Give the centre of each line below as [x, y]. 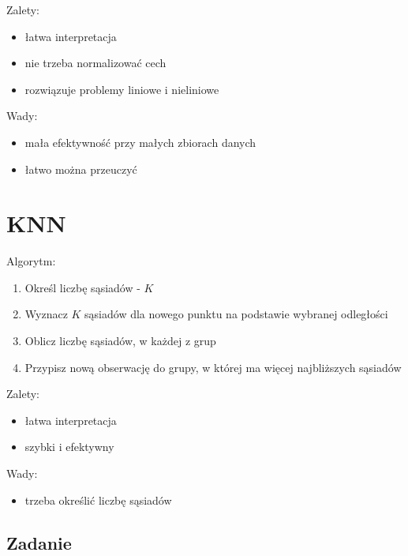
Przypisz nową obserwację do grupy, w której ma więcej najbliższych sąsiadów [213, 367]
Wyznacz [46, 314]
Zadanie [39, 542]
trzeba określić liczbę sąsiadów [98, 500]
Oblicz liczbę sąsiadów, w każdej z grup [120, 341]
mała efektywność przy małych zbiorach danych [140, 142]
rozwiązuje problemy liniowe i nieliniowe [122, 89]
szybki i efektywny [69, 447]
